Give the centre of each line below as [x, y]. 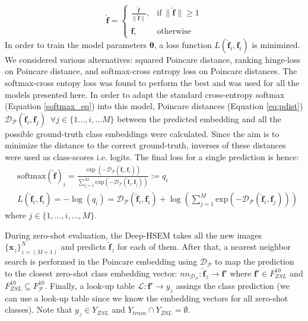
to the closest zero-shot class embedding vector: [91, 273]
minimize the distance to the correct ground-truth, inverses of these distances [145, 145]
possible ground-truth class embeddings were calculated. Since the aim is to [142, 133]
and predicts [83, 247]
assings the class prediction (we [233, 285]
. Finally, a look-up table [90, 285]
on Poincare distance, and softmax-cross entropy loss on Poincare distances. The [151, 71]
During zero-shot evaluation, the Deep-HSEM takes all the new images [133, 235]
